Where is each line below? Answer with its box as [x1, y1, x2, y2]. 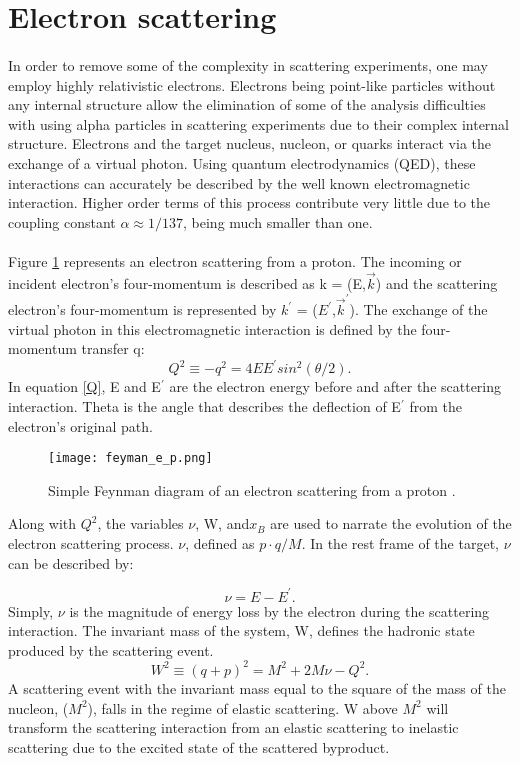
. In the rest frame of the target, [301, 532, 499, 553]
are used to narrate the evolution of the [270, 513, 512, 534]
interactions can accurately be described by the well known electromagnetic [8, 172, 470, 193]
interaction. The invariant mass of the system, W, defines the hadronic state [8, 620, 475, 641]
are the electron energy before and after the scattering [169, 376, 502, 397]
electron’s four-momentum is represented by [8, 299, 277, 320]
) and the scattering [375, 272, 498, 293]
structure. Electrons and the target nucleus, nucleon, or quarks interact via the [8, 133, 492, 154]
